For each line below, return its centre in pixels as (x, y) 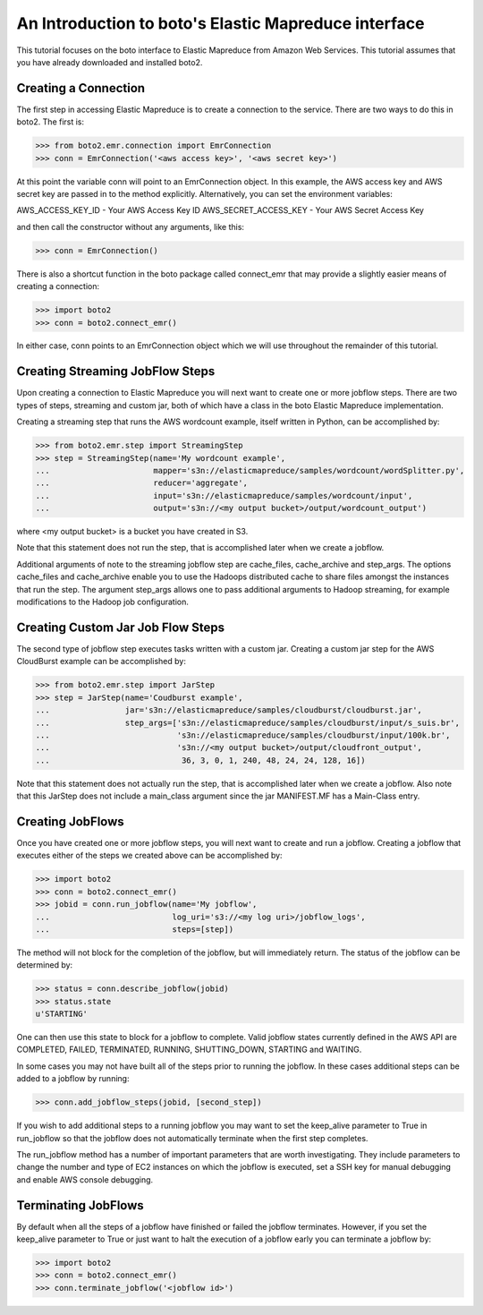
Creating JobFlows (70, 821)
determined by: (45, 965)
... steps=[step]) (135, 929)
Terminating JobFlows (80, 1205)
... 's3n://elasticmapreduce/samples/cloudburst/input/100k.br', (243, 735)
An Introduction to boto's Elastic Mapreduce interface (220, 23)
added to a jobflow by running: (73, 1079)
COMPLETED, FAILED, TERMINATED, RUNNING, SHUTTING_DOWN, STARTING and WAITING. (189, 1050)
